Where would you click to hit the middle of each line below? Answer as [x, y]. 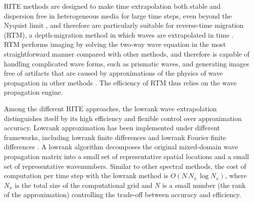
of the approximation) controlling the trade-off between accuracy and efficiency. [123, 194]
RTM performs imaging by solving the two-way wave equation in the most [115, 44]
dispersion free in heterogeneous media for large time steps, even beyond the [118, 15]
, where [236, 175]
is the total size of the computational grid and [84, 185]
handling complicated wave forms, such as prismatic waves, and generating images [127, 63]
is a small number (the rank [204, 185]
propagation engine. [33, 92]
